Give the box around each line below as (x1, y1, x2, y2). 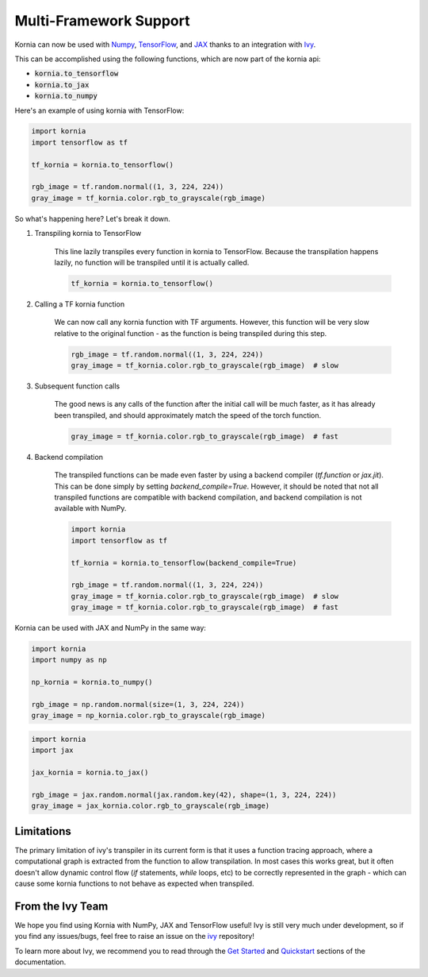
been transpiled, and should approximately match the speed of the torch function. (54, 410, 322, 420)
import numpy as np (31, 655, 107, 665)
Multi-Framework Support (14, 12, 190, 29)
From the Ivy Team (14, 899, 109, 913)
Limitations (14, 824, 71, 838)
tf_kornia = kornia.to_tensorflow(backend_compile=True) (71, 558, 297, 567)
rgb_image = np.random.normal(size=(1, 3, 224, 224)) (31, 700, 245, 709)
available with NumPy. (54, 504, 127, 513)
